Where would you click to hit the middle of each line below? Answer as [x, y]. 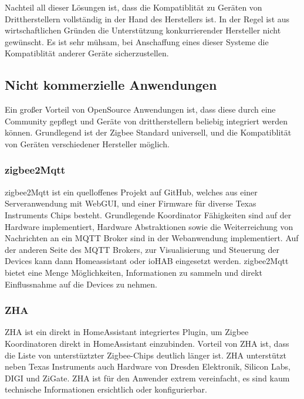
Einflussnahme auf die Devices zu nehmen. [81, 284]
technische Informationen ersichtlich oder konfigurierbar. [106, 389]
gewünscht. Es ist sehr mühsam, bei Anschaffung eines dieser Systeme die [137, 41]
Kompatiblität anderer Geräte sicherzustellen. [87, 53]
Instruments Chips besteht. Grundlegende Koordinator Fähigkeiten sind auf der [148, 214]
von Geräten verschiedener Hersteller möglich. [87, 143]
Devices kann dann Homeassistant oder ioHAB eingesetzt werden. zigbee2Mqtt [147, 261]
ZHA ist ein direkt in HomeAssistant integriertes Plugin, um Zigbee [127, 332]
